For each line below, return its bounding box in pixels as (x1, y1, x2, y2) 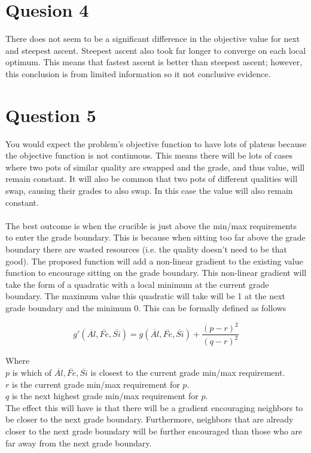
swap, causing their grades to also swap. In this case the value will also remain (5, 184, 293, 196)
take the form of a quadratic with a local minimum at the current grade (5, 278, 269, 290)
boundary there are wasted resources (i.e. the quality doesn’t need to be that (5, 242, 288, 255)
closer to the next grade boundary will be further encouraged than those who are (5, 425, 303, 437)
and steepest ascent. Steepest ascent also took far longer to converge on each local (5, 44, 306, 56)
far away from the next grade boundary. (5, 436, 152, 449)
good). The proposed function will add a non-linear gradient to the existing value (5, 254, 303, 267)
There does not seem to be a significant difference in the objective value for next (5, 32, 300, 45)
